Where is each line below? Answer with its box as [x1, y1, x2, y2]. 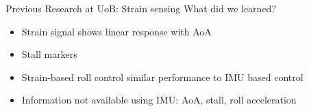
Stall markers [21, 47, 77, 61]
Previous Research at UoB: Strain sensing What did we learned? [5, 1, 276, 15]
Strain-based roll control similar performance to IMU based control [21, 69, 304, 84]
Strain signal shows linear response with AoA [21, 24, 212, 38]
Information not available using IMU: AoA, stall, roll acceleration [21, 93, 297, 107]
